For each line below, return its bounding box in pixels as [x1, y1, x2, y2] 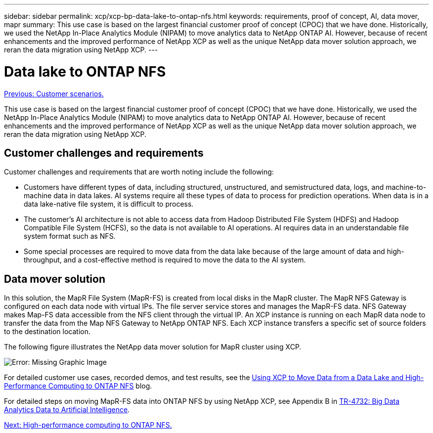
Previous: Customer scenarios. [4, 89, 104, 98]
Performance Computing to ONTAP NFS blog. [4, 382, 152, 390]
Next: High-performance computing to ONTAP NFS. [4, 421, 172, 430]
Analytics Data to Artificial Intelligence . [4, 405, 130, 414]
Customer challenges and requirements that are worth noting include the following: [4, 168, 274, 176]
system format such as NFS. [24, 232, 116, 241]
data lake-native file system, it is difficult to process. [24, 200, 194, 209]
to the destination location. [4, 327, 90, 336]
